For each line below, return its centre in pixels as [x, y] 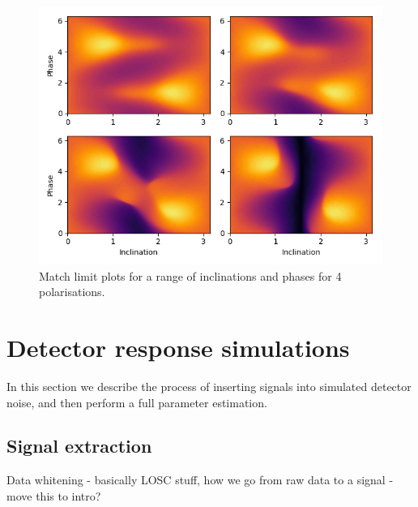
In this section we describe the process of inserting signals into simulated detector [209, 386]
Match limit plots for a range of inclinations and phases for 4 [190, 275]
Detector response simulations [178, 347]
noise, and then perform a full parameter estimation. [137, 402]
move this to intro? [54, 495]
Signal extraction [79, 446]
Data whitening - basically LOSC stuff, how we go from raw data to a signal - [200, 480]
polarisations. [72, 292]
